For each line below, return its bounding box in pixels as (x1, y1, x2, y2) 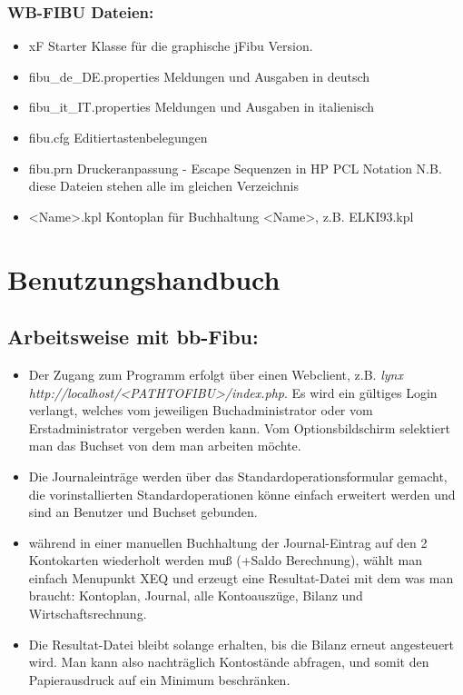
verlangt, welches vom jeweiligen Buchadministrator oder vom (28, 401, 373, 420)
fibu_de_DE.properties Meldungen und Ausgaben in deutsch (28, 66, 370, 85)
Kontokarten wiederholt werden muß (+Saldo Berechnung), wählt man (28, 551, 422, 570)
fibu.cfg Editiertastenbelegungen (28, 128, 208, 146)
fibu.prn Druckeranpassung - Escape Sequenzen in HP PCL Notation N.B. (28, 158, 442, 177)
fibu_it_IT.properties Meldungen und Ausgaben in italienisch (28, 97, 375, 116)
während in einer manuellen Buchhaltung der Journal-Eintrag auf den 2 (28, 532, 428, 551)
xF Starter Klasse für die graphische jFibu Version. (28, 36, 313, 55)
